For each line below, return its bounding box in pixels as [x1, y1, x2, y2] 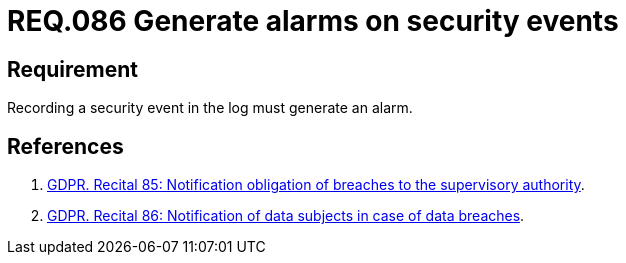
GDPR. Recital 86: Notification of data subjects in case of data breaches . [47, 207, 525, 225]
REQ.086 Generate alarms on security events [7, 4, 619, 38]
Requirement [7, 56, 139, 82]
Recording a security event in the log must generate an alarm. [7, 99, 413, 117]
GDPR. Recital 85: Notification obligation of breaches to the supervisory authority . [47, 176, 585, 194]
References [7, 133, 124, 159]
